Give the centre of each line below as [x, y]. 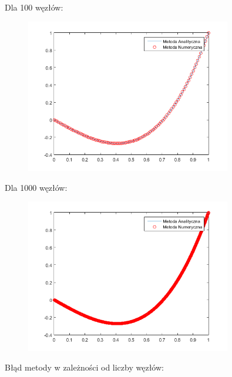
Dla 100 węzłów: [34, 7]
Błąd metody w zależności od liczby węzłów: [84, 367]
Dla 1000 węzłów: [36, 187]
